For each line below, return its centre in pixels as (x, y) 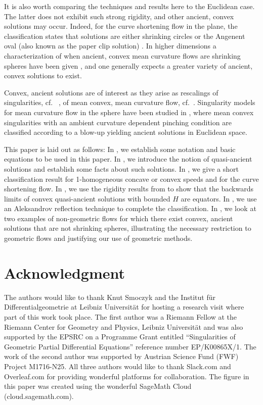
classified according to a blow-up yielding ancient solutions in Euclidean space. (126, 132)
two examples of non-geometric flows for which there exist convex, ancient (119, 218)
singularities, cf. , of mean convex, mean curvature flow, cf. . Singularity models (130, 102)
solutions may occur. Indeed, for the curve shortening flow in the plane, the (121, 26)
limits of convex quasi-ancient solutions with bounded (87, 198)
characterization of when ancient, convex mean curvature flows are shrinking (122, 55)
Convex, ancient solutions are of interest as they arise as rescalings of (111, 92)
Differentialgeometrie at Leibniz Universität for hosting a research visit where (124, 307)
